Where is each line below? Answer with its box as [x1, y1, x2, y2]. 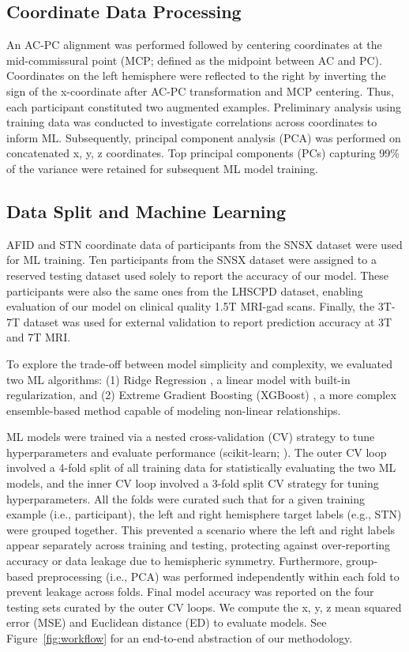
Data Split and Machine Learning [6, 198, 286, 223]
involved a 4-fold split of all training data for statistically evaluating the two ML [6, 459, 396, 476]
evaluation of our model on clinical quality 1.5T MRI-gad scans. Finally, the [6, 298, 375, 315]
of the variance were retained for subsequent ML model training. [6, 160, 318, 176]
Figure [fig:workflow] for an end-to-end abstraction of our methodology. [6, 630, 353, 646]
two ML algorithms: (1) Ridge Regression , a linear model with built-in [6, 371, 351, 387]
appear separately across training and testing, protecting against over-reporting [6, 537, 391, 553]
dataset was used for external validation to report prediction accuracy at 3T [23, 313, 392, 330]
